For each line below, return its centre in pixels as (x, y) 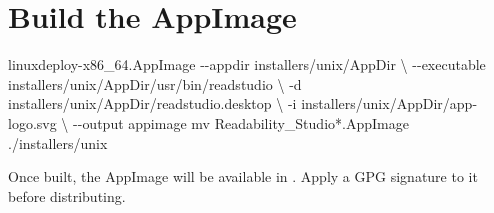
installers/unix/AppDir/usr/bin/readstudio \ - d (155, 83)
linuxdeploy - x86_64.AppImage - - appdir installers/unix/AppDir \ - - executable (247, 64)
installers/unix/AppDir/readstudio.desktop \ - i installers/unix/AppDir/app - (243, 103)
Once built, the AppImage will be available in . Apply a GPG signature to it (243, 176)
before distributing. (67, 195)
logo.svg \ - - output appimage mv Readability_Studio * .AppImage (208, 122)
